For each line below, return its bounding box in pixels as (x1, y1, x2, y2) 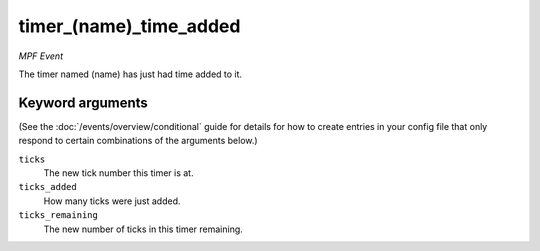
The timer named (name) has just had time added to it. (18, 68, 243, 80)
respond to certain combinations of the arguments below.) (18, 135, 259, 147)
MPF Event (18, 50, 64, 62)
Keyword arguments (18, 94, 149, 111)
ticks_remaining (18, 210, 99, 221)
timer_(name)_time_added (18, 15, 241, 37)
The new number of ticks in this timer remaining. (43, 223, 244, 235)
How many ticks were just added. (43, 195, 181, 207)
